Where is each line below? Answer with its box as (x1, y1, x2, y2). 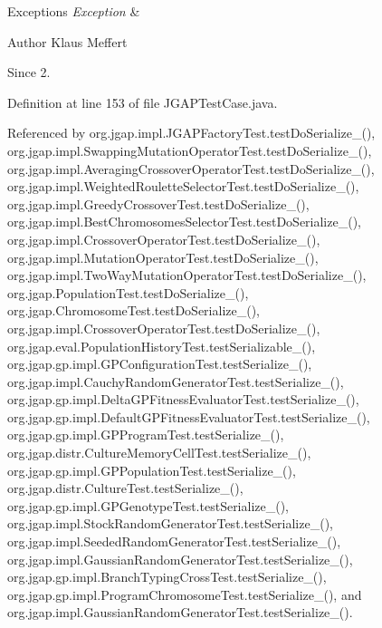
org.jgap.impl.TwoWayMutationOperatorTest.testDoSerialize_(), (7, 266, 367, 285)
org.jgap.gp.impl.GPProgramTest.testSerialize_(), (7, 425, 284, 444)
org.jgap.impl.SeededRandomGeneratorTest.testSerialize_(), (7, 532, 341, 551)
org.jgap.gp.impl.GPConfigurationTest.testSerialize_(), (7, 354, 312, 373)
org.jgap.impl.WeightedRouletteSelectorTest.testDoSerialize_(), (7, 177, 359, 196)
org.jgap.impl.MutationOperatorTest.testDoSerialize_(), (7, 247, 319, 266)
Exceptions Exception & (7, 2, 140, 20)
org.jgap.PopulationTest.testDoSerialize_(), (7, 283, 249, 302)
